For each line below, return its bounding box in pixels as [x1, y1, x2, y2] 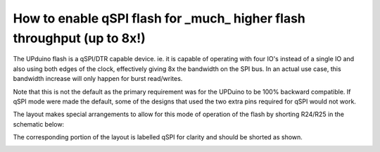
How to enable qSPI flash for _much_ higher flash [13, 11, 306, 26]
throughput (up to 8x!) [13, 30, 146, 46]
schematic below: [13, 120, 65, 128]
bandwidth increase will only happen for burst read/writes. [13, 75, 183, 83]
